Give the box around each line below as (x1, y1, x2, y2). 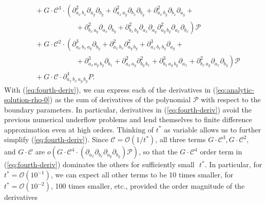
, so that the (139, 146, 178, 157)
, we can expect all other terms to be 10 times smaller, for (50, 169, 234, 180)
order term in (200, 146, 242, 157)
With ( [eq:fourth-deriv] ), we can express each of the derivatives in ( (4, 84, 216, 95)
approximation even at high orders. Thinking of (4, 124, 154, 134)
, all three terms (155, 134, 206, 145)
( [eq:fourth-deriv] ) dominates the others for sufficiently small (4, 159, 195, 170)
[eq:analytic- (216, 84, 254, 95)
